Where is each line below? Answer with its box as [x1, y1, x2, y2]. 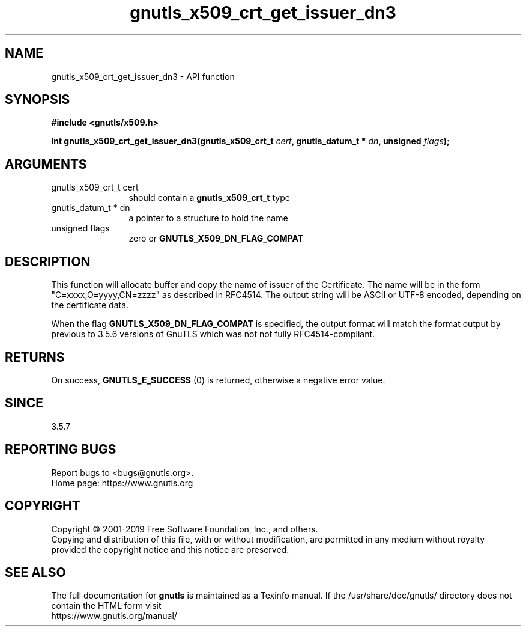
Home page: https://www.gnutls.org [51, 477, 193, 488]
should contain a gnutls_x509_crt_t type [128, 192, 290, 203]
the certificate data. [51, 300, 129, 311]
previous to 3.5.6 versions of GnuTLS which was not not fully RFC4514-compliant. [51, 329, 375, 340]
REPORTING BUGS [5, 442, 116, 457]
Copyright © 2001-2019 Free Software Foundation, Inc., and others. [51, 523, 318, 534]
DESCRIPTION [5, 254, 91, 269]
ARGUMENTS [5, 156, 87, 172]
